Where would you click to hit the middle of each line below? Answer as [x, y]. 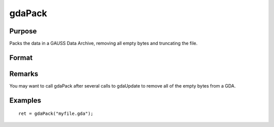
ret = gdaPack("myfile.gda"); [56, 114]
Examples [25, 100]
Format [21, 57]
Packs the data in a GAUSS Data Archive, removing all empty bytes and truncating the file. [104, 44]
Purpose [23, 31]
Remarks [24, 74]
